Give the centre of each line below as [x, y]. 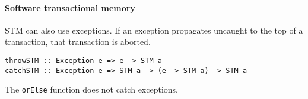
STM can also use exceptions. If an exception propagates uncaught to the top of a [154, 30]
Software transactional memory [70, 7]
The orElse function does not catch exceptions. [91, 89]
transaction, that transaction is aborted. [78, 42]
